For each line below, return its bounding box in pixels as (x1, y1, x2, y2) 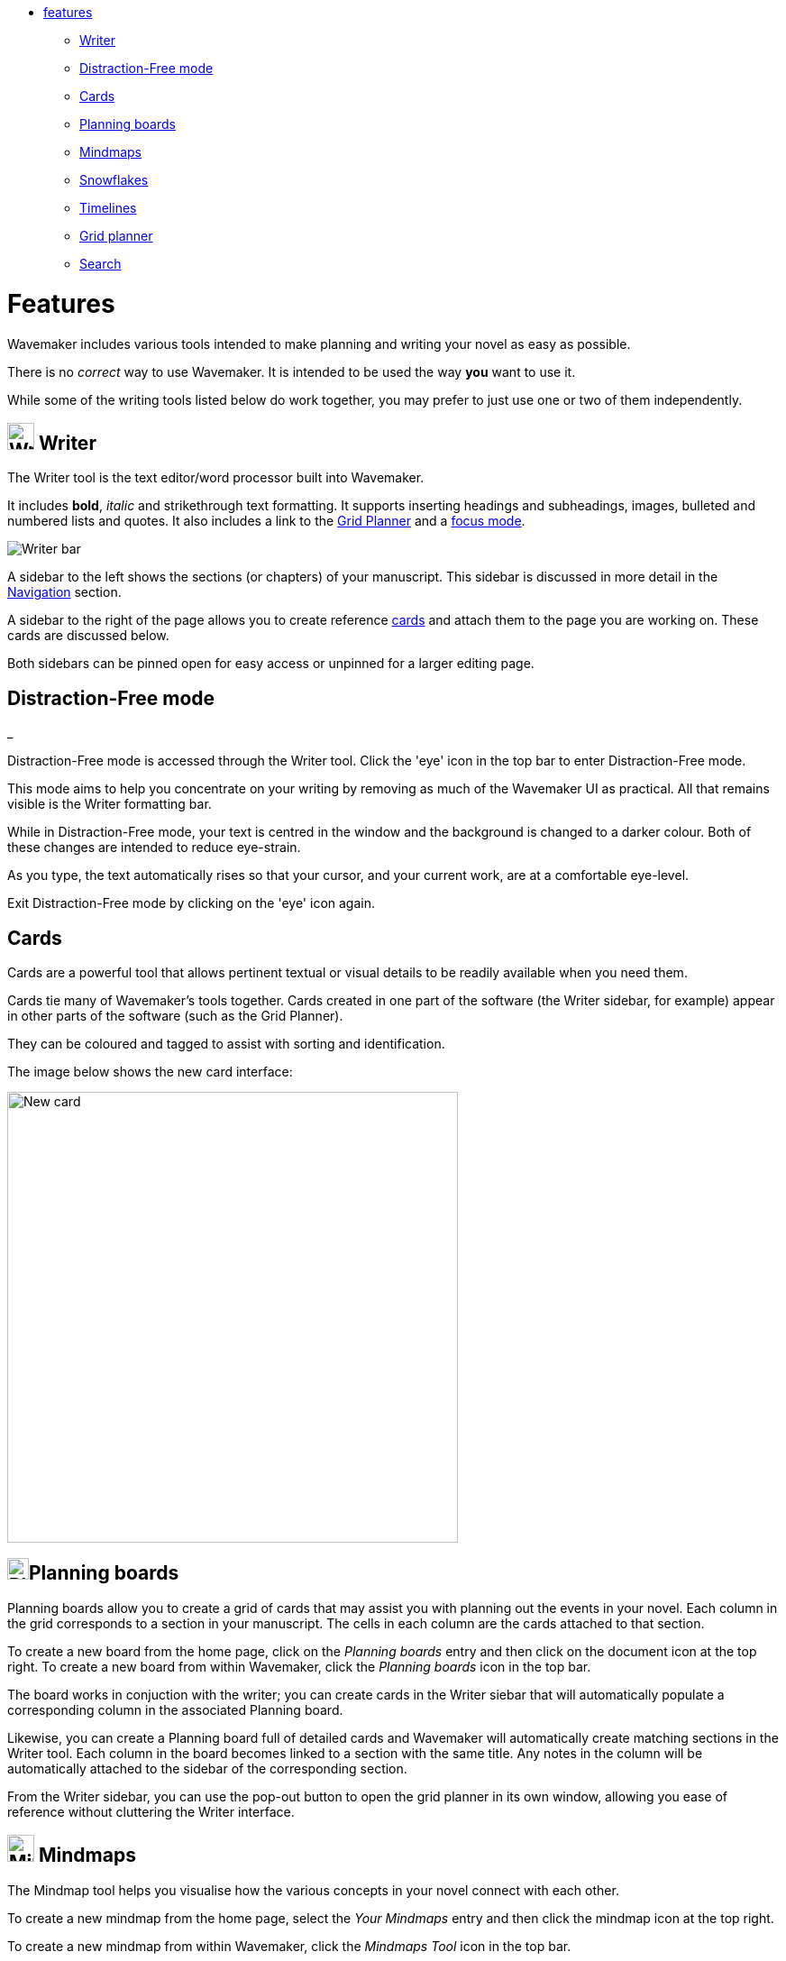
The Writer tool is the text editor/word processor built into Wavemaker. (7, 470, 425, 486)
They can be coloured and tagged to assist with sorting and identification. (7, 1036, 445, 1052)
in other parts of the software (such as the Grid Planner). (7, 1008, 343, 1024)
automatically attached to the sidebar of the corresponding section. (7, 1760, 407, 1776)
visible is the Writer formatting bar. (7, 796, 212, 812)
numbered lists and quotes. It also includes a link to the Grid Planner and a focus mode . (7, 513, 526, 529)
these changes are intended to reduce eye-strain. (7, 839, 301, 856)
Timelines (79, 200, 137, 215)
